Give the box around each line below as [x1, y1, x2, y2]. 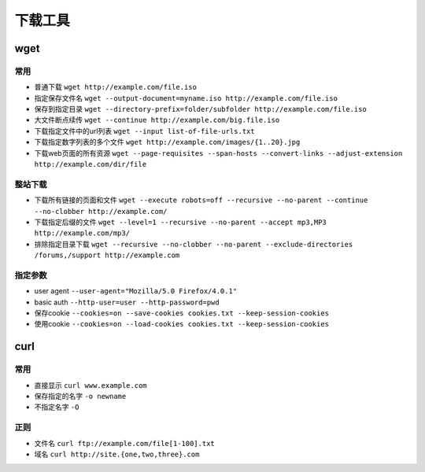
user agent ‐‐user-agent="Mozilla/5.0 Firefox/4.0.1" [34, 286, 238, 296]
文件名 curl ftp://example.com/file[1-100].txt [34, 438, 216, 448]
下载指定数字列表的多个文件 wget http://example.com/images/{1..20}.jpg [34, 138, 301, 147]
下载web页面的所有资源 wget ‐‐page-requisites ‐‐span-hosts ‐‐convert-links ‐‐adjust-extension [34, 148, 403, 157]
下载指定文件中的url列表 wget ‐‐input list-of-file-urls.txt [34, 126, 255, 135]
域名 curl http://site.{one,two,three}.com [34, 449, 200, 459]
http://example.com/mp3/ [34, 229, 130, 238]
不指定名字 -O [34, 402, 79, 412]
